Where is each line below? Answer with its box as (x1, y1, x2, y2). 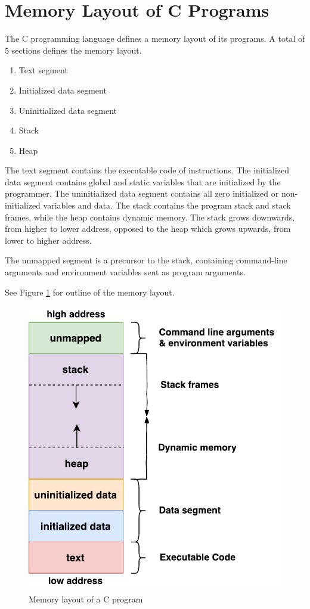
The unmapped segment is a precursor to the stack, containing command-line (5, 254, 287, 266)
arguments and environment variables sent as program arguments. (5, 266, 246, 278)
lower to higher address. (5, 234, 92, 246)
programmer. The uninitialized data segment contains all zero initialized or (5, 187, 279, 200)
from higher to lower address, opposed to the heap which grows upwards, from (5, 222, 291, 235)
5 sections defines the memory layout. (5, 44, 142, 56)
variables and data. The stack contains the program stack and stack (43, 199, 291, 212)
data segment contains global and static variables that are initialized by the (5, 175, 281, 188)
